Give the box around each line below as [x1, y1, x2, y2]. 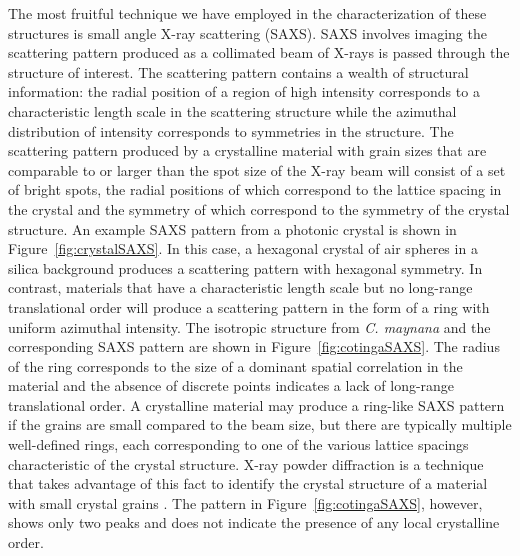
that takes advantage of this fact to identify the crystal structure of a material [8, 473, 488, 494]
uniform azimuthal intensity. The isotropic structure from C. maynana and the [8, 316, 491, 337]
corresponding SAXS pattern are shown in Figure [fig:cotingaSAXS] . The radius [8, 336, 500, 357]
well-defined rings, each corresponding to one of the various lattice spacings [8, 434, 469, 455]
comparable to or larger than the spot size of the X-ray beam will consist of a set [8, 159, 506, 180]
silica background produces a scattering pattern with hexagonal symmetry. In [8, 257, 483, 278]
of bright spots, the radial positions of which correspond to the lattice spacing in [8, 179, 502, 200]
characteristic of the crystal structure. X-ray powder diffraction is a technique [8, 453, 484, 474]
